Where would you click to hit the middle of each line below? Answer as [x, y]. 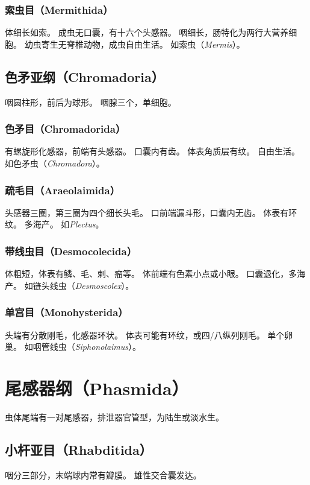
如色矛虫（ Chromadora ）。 [55, 163]
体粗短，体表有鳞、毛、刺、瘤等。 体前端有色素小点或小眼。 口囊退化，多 [151, 274]
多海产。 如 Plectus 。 [64, 224]
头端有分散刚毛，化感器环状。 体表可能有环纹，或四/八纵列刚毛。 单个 [145, 334]
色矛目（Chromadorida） [65, 129]
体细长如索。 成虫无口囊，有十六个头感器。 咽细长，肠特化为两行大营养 [147, 32]
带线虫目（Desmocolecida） [71, 251]
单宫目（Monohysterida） [67, 312]
